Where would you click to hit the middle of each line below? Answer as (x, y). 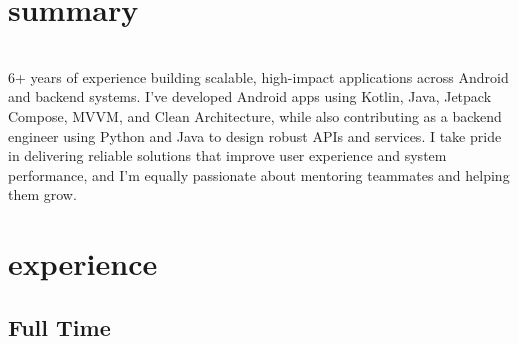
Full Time (59, 326)
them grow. (42, 194)
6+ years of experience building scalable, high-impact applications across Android (258, 76)
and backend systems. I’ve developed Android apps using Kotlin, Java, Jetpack (250, 96)
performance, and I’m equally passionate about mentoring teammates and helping (259, 174)
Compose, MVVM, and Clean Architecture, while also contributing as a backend (255, 115)
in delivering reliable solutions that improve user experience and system (227, 155)
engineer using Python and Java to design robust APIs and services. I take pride (255, 135)
